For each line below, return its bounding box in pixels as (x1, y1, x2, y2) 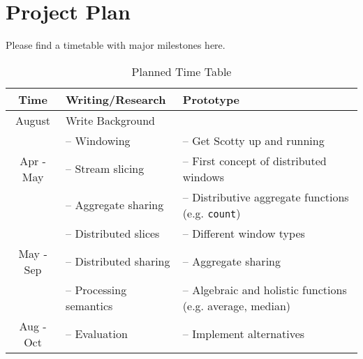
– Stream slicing (66, 160, 145, 177)
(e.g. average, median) (182, 297, 291, 314)
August (15, 112, 50, 128)
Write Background (66, 112, 155, 128)
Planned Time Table (131, 63, 232, 79)
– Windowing (66, 132, 131, 148)
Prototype (182, 91, 240, 107)
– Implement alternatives (182, 326, 305, 342)
